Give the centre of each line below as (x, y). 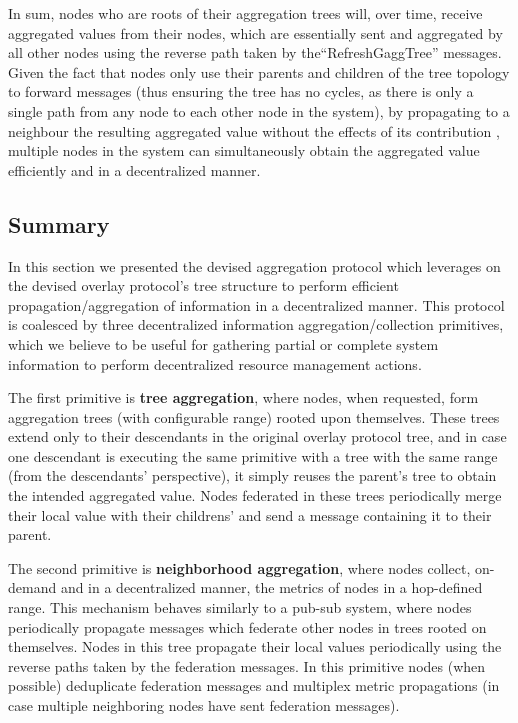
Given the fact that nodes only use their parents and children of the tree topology (259, 71)
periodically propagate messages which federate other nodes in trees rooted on (247, 626)
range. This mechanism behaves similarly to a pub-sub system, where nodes (240, 607)
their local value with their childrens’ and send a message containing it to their (250, 514)
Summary (59, 223)
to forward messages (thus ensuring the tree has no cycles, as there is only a (241, 91)
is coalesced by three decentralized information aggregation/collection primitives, (256, 324)
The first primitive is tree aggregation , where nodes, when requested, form (243, 397)
